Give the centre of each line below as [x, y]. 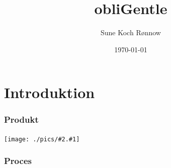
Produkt [21, 119]
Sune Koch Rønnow [131, 32]
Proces [18, 161]
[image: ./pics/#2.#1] [42, 139]
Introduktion [50, 92]
